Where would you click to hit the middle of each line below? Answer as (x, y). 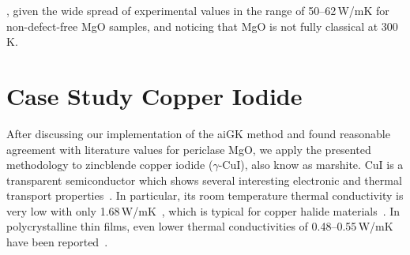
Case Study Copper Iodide (154, 95)
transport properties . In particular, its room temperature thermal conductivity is (205, 195)
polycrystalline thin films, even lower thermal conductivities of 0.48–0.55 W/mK (200, 226)
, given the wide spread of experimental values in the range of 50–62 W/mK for (198, 10)
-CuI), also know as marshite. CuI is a (311, 165)
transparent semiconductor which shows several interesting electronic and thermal (204, 180)
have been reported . (57, 242)
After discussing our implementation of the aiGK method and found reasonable (198, 133)
